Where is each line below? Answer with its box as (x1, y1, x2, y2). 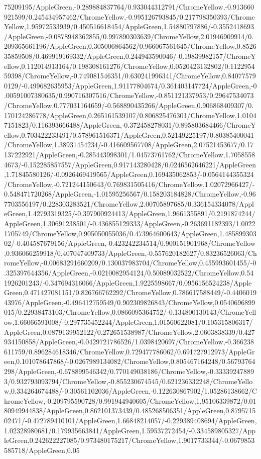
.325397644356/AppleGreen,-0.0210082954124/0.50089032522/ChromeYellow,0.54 (4, 267, 254, 278)
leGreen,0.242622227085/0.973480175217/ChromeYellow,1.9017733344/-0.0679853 (4, 435, 255, 445)
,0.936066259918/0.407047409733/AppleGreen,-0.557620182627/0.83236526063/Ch (4, 247, 257, 258)
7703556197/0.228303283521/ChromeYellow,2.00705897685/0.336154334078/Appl (4, 198, 254, 209)
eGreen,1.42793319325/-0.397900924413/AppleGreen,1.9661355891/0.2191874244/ (4, 208, 255, 219)
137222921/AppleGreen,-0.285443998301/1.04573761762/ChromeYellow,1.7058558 (4, 149, 255, 159)
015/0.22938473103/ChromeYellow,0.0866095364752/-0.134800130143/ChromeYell (4, 307, 256, 317)
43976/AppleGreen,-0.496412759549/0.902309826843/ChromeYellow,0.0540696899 (4, 297, 255, 307)
